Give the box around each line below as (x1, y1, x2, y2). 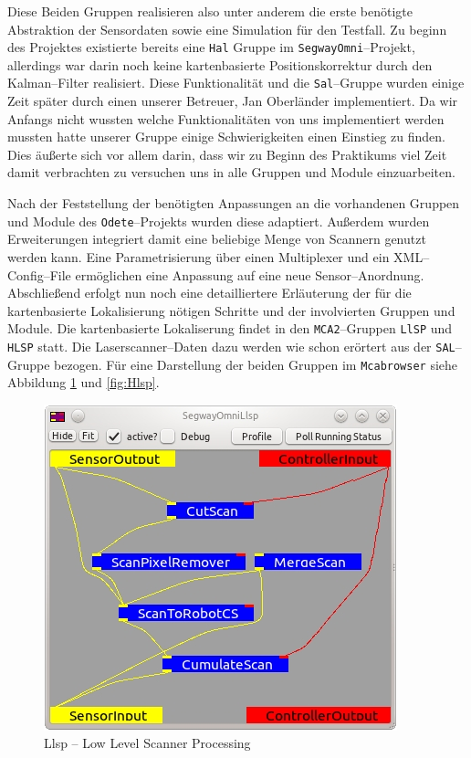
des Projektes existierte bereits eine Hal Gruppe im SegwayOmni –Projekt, (7, 37, 415, 57)
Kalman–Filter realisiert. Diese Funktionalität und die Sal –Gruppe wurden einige (7, 73, 465, 92)
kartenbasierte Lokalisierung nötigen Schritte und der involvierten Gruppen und (7, 300, 455, 320)
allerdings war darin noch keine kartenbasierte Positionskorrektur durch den (7, 55, 433, 74)
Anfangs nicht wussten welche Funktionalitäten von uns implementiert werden (7, 109, 445, 128)
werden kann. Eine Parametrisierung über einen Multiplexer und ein (7, 247, 390, 266)
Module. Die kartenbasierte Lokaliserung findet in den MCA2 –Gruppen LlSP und (7, 319, 453, 338)
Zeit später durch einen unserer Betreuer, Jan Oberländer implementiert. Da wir (7, 91, 458, 111)
